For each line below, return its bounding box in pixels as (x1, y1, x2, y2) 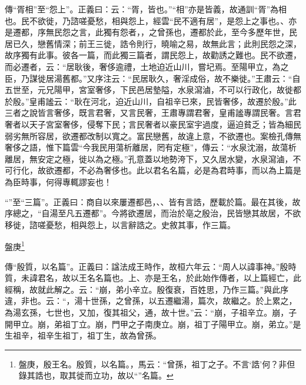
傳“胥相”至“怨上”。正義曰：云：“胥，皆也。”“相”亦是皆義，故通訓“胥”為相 (5, 3, 287, 15)
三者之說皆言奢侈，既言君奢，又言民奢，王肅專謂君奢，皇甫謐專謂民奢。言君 (5, 106, 301, 119)
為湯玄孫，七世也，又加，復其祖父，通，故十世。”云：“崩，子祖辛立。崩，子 (5, 306, 297, 318)
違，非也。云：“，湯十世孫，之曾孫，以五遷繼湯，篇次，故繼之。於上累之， (5, 294, 297, 307)
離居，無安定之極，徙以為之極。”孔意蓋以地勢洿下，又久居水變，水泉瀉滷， (5, 152, 293, 165)
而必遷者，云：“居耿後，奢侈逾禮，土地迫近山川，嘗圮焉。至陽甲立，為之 (5, 60, 289, 72)
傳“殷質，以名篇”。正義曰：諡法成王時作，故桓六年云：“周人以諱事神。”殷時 (5, 260, 297, 272)
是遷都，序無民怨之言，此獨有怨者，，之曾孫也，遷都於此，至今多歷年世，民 (5, 26, 297, 38)
